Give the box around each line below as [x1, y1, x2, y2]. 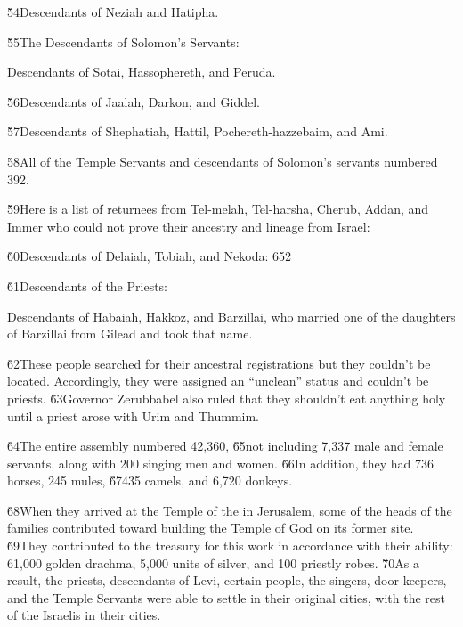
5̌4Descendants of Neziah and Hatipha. [7, 3, 219, 20]
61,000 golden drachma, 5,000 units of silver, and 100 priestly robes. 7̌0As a [7, 553, 419, 572]
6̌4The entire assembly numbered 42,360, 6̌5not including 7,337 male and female [7, 436, 443, 455]
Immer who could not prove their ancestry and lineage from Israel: [7, 216, 370, 235]
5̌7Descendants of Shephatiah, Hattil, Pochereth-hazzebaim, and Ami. [7, 122, 388, 141]
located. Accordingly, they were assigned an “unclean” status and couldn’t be [7, 371, 429, 390]
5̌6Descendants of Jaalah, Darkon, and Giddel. [7, 92, 261, 110]
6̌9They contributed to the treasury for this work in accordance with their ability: [7, 536, 453, 555]
